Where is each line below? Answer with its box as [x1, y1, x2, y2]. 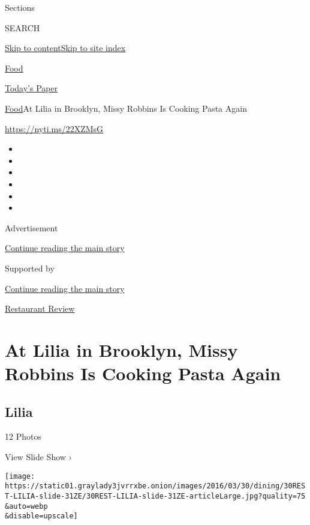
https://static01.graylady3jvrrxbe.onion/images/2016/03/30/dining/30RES [5, 482, 306, 491]
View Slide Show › [5, 451, 72, 463]
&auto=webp [5, 502, 48, 511]
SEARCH [5, 21, 40, 34]
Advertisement [5, 221, 58, 234]
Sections [5, 1, 35, 13]
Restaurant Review [5, 302, 75, 315]
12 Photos [5, 430, 41, 443]
